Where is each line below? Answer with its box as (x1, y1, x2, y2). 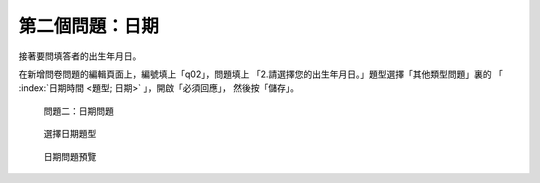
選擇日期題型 (43, 128, 97, 140)
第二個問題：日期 (18, 15, 160, 37)
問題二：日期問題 (43, 105, 114, 117)
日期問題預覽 (43, 150, 97, 162)
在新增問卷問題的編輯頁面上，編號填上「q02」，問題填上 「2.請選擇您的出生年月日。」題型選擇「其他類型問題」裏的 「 (18, 68, 504, 80)
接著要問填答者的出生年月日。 (18, 50, 142, 62)
